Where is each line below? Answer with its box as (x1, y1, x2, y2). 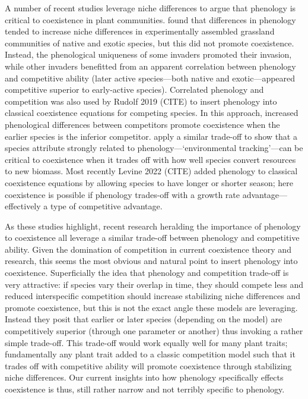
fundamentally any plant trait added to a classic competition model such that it (5, 348, 296, 360)
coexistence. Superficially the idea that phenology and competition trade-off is (5, 266, 289, 279)
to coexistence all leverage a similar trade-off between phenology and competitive (5, 231, 300, 244)
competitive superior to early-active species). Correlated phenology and (5, 83, 264, 96)
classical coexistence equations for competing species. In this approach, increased (5, 106, 299, 119)
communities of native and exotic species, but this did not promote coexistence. (5, 36, 294, 49)
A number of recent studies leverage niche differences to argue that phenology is (5, 2, 296, 14)
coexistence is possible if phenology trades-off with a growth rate (5, 188, 240, 200)
